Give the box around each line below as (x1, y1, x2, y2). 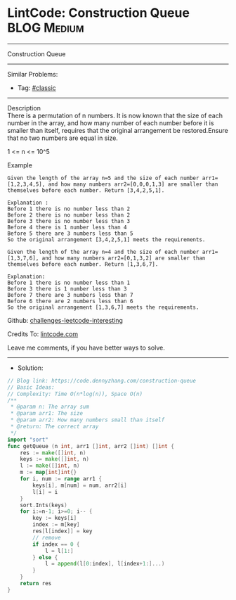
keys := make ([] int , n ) (20, 456, 90, 463)
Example (7, 160, 33, 170)
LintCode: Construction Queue (7, 5, 190, 21)
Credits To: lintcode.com (7, 329, 79, 338)
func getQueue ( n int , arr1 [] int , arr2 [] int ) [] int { (7, 442, 174, 449)
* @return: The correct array (10, 423, 99, 430)
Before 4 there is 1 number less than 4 (7, 224, 128, 231)
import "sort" (7, 436, 49, 443)
